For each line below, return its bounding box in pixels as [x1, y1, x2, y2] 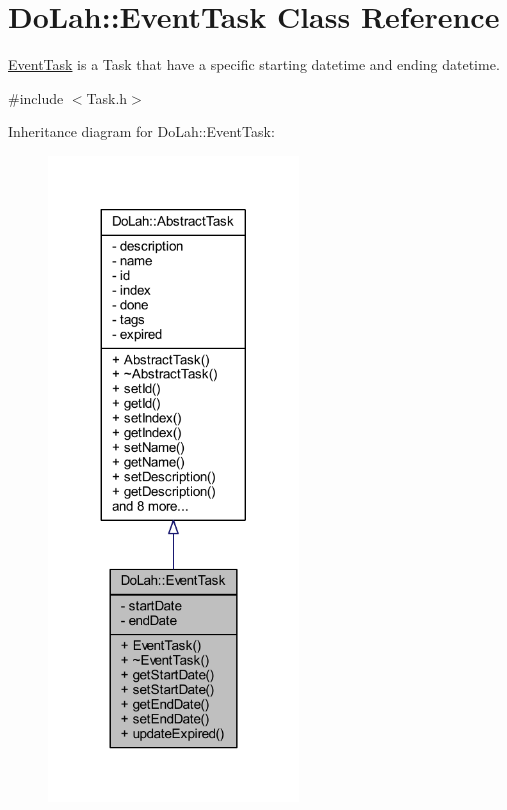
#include [8, 87, 64, 108]
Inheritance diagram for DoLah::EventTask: [8, 121, 275, 142]
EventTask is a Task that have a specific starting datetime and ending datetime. [8, 54, 500, 75]
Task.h [86, 87, 128, 108]
